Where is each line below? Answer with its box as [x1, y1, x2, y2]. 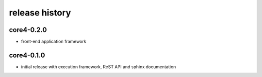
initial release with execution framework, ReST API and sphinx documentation [21, 63, 176, 70]
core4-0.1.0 [9, 51, 46, 59]
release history [9, 7, 71, 18]
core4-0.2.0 [9, 26, 47, 34]
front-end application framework [21, 39, 87, 45]
